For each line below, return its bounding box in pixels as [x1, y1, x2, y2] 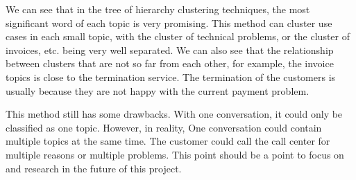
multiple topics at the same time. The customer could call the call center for [6, 134, 330, 148]
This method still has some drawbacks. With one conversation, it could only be [6, 107, 343, 121]
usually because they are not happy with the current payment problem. [6, 83, 310, 98]
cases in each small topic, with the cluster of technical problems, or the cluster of [6, 29, 350, 44]
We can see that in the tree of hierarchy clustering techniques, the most [6, 2, 310, 16]
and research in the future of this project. [6, 161, 182, 175]
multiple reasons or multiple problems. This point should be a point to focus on [6, 147, 344, 161]
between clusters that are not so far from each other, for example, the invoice [6, 56, 334, 71]
